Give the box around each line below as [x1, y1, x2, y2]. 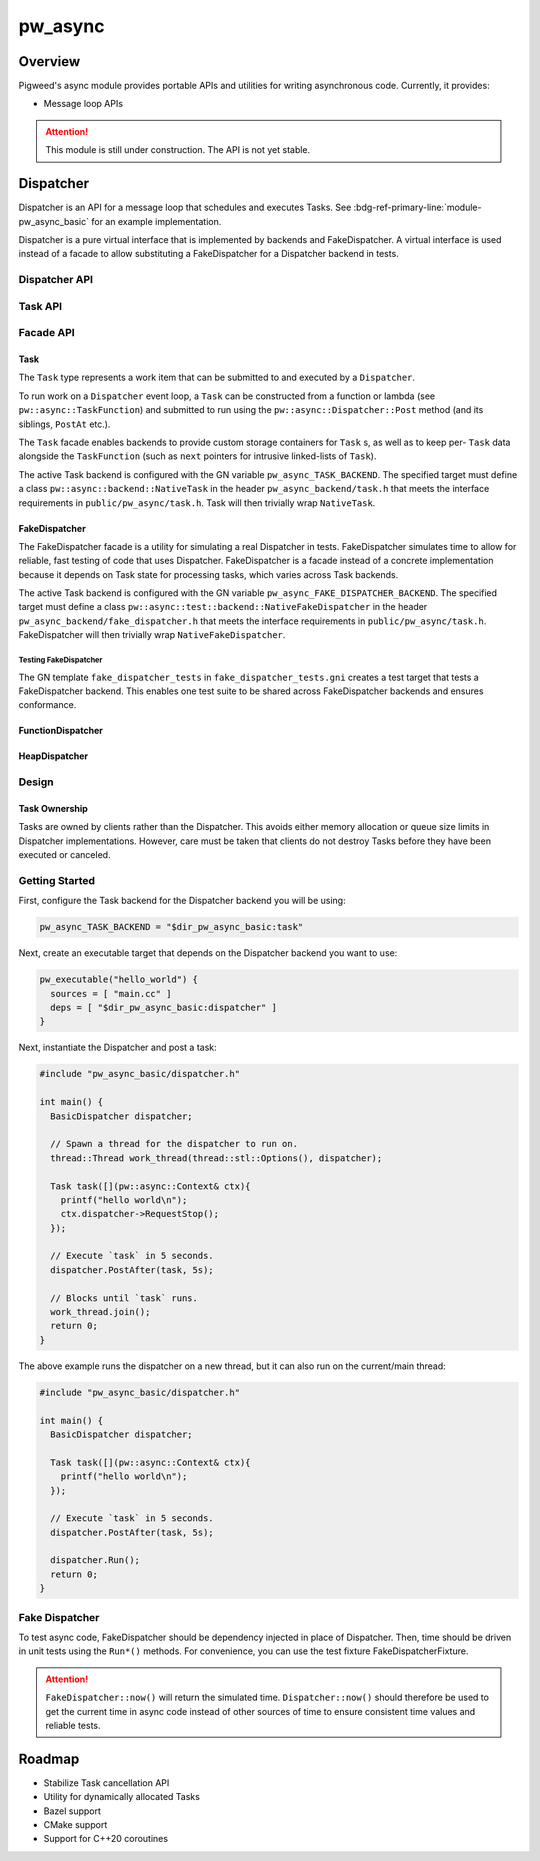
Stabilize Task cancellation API [43, 1776, 170, 1789]
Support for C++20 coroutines [43, 1833, 169, 1845]
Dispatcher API [18, 273, 94, 287]
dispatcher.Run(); [50, 1555, 140, 1566]
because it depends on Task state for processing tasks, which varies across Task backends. [18, 568, 399, 580]
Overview [18, 53, 81, 70]
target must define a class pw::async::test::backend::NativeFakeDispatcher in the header [18, 601, 428, 613]
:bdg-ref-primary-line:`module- [353, 201, 482, 214]
